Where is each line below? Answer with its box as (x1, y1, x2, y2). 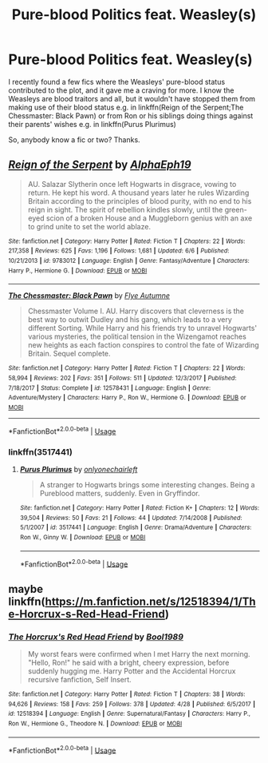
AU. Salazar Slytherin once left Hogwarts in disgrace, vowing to (27, 179, 237, 189)
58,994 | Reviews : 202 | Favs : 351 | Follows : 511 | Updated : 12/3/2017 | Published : (8, 374, 237, 383)
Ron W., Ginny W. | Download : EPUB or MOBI (19, 533, 146, 541)
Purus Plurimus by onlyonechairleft (19, 464, 138, 474)
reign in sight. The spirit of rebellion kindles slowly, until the (27, 205, 223, 214)
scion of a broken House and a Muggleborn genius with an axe (45, 213, 253, 223)
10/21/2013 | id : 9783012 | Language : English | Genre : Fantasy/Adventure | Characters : (8, 257, 250, 265)
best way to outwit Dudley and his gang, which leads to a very (27, 315, 233, 324)
